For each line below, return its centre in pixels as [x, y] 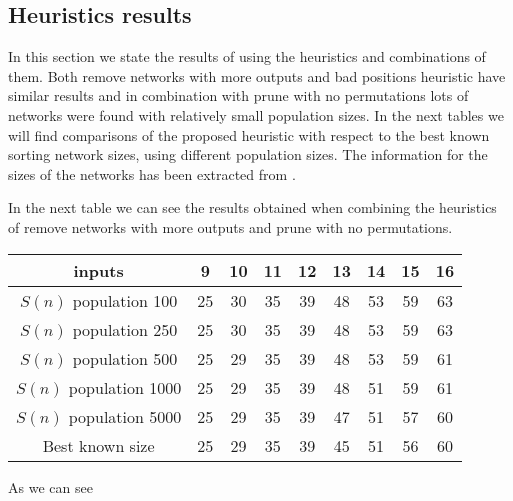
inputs [98, 270]
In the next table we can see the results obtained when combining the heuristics [252, 207]
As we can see [50, 486]
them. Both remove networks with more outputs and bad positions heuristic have [257, 75]
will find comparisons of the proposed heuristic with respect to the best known [249, 134]
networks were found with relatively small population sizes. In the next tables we [256, 114]
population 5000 [125, 416]
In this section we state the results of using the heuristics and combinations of [247, 56]
